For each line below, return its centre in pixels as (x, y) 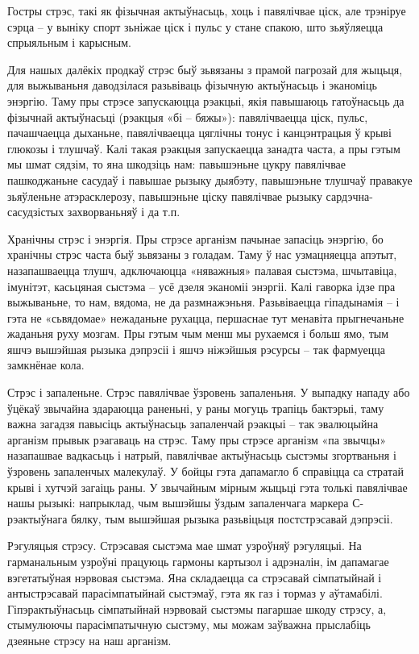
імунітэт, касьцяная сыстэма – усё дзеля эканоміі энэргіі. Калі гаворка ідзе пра (201, 286)
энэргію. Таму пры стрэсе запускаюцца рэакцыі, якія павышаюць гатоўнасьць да (206, 100)
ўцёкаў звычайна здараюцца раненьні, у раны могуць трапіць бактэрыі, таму (196, 408)
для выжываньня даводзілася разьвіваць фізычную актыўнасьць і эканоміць (192, 85)
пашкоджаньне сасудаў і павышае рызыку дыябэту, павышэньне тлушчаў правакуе (210, 179)
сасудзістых (36, 212)
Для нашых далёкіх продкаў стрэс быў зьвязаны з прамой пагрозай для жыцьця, (205, 69)
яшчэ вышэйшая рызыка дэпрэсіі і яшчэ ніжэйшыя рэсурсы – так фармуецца (196, 349)
